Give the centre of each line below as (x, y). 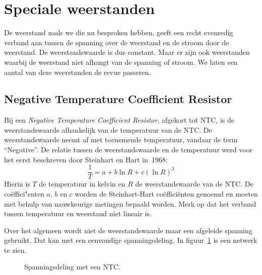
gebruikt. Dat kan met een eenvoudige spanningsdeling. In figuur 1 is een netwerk (131, 240)
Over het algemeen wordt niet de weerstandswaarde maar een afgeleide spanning (128, 230)
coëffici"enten (24, 193)
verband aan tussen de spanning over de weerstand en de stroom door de (117, 42)
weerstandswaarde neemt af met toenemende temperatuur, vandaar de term (121, 140)
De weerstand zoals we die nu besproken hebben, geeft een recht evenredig (119, 32)
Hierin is (17, 184)
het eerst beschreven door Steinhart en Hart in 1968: (86, 159)
